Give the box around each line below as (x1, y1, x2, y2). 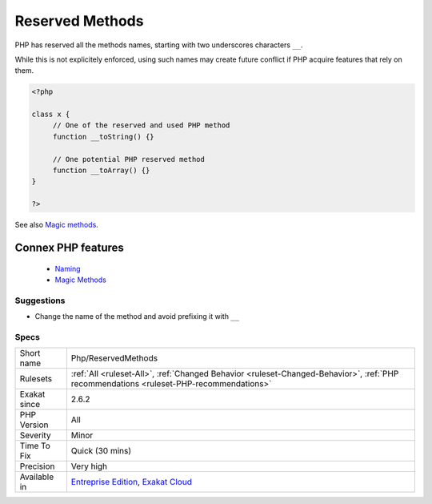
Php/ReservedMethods (70, 353, 158, 364)
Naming (54, 264, 81, 273)
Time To (19, 441, 51, 452)
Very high (70, 461, 108, 472)
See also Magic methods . (14, 220, 99, 230)
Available (19, 471, 54, 482)
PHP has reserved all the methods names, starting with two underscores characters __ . (14, 40, 303, 50)
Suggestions (14, 295, 66, 306)
